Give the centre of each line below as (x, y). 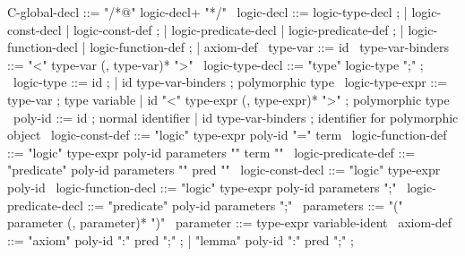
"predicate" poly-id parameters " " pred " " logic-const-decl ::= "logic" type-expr (224, 170)
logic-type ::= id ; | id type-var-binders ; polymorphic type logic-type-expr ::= (230, 82)
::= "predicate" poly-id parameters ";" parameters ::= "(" (245, 205)
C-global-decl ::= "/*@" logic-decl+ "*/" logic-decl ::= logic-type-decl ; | (207, 12)
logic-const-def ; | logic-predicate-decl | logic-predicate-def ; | (238, 29)
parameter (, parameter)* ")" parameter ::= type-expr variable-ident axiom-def (230, 222)
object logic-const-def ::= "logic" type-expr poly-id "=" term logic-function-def (227, 135)
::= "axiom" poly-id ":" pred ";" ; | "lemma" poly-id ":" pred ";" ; (181, 239)
